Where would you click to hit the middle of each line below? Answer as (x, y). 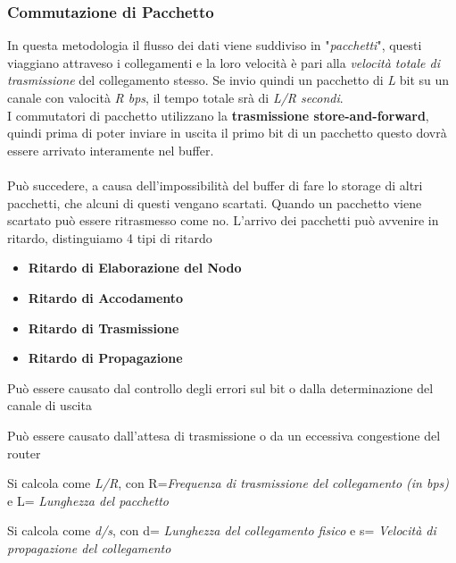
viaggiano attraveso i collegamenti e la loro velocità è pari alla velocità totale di (224, 62)
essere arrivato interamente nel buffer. (111, 150)
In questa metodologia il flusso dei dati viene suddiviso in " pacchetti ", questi (215, 45)
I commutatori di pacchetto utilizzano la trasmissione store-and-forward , (218, 115)
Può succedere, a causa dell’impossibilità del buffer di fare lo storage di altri (215, 185)
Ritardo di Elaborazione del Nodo (135, 268)
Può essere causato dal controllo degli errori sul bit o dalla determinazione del (220, 387)
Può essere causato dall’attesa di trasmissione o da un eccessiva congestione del (224, 435)
